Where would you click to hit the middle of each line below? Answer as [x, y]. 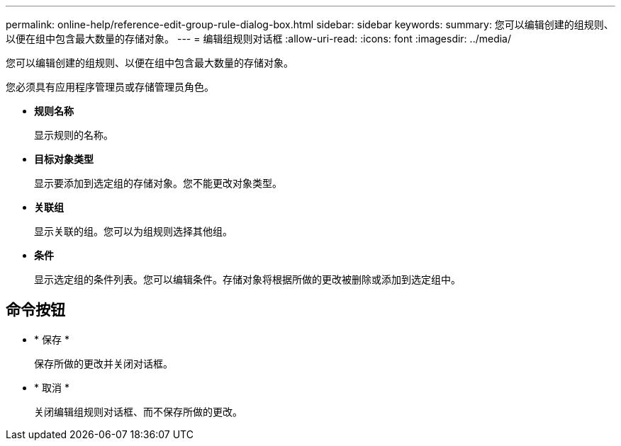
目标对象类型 [64, 159]
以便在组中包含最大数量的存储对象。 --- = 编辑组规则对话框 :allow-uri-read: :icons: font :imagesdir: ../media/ [259, 39]
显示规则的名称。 [74, 135]
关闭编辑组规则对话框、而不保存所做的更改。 [138, 411]
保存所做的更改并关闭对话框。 [103, 363]
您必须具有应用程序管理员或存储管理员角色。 [110, 87]
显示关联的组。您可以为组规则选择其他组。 [133, 231]
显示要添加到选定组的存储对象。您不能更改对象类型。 [158, 183]
